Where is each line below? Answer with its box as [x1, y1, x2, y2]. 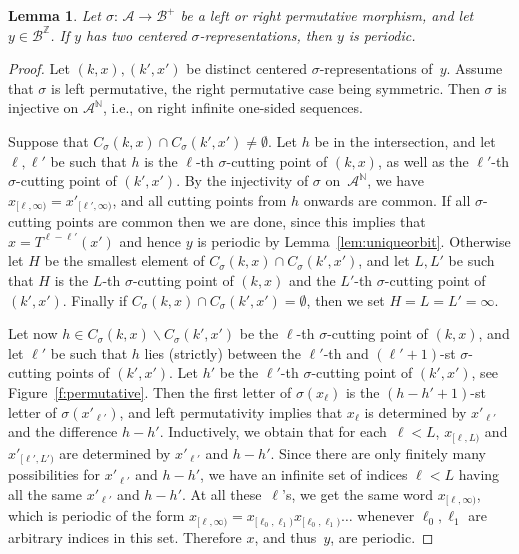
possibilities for [8, 464, 101, 485]
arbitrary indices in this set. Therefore [8, 526, 242, 547]
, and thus [254, 526, 317, 547]
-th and [323, 342, 369, 363]
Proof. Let [8, 58, 70, 79]
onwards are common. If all [303, 189, 471, 210]
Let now [8, 323, 58, 344]
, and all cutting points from [112, 189, 287, 210]
